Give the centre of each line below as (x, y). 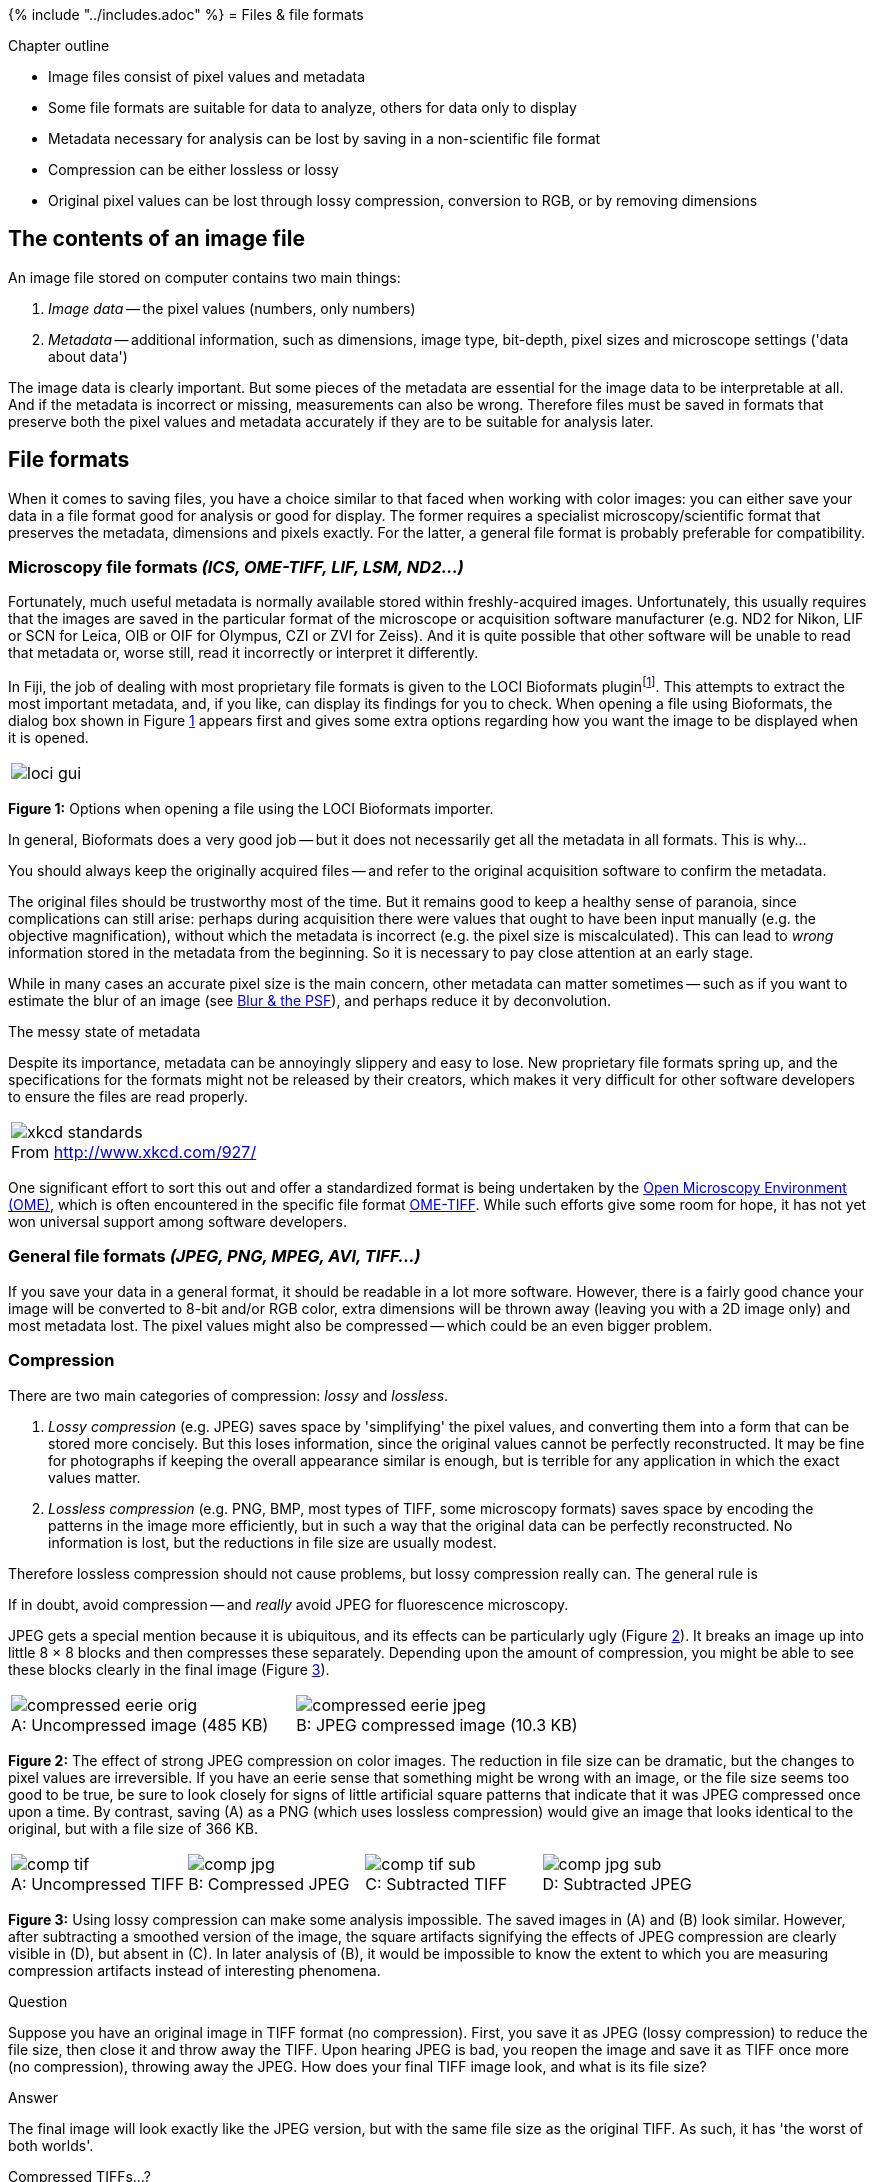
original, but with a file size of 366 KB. (133, 1828)
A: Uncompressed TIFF (98, 1883)
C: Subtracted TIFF (436, 1883)
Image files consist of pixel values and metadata (207, 76)
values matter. (94, 1477)
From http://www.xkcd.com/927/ (134, 1152)
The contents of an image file (156, 239)
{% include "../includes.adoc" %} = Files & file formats (186, 14)
